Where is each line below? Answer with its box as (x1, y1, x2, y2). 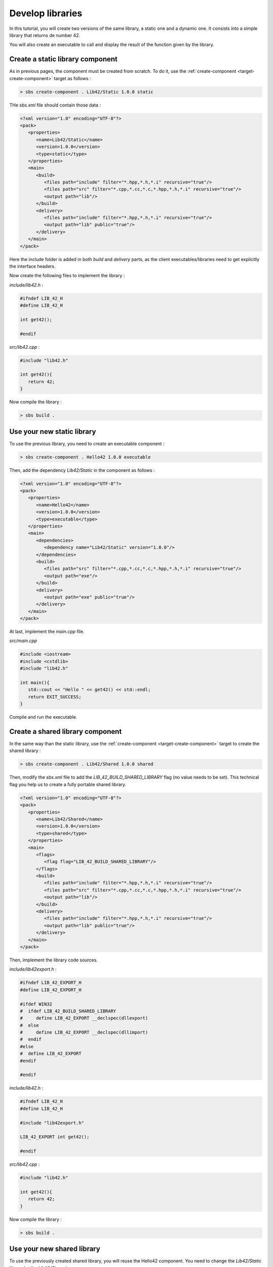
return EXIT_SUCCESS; (28, 694, 82, 699)
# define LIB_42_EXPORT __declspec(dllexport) (20, 1015, 149, 1021)
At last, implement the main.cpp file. (9, 628, 84, 635)
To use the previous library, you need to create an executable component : (9, 440, 164, 446)
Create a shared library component (9, 727, 122, 736)
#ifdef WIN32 (20, 1001, 53, 1007)
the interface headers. (9, 263, 56, 269)
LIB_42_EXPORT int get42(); (20, 1134, 89, 1140)
